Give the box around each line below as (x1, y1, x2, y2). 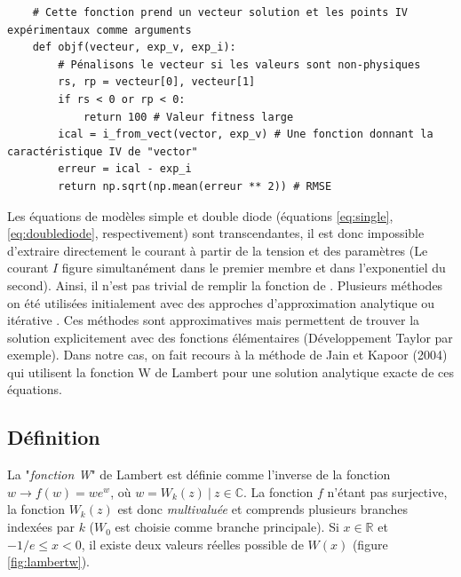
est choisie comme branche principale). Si (115, 518, 339, 536)
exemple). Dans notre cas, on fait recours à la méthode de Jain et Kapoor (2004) (7, 345, 448, 364)
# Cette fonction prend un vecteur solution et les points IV (32, 6, 409, 19)
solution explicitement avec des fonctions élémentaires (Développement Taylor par (7, 328, 453, 346)
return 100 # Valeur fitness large (83, 110, 294, 123)
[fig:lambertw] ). (7, 552, 91, 571)
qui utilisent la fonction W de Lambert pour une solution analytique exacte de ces (7, 362, 454, 381)
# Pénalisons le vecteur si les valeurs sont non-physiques (58, 58, 421, 71)
